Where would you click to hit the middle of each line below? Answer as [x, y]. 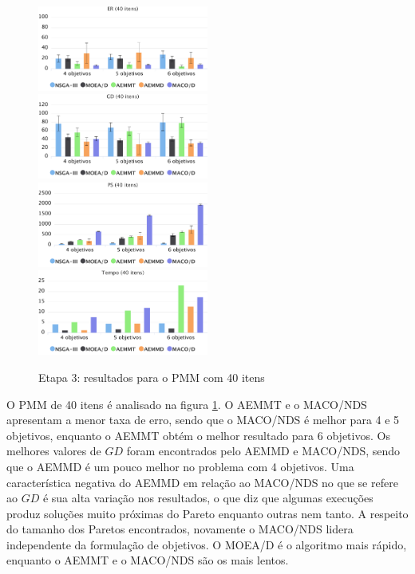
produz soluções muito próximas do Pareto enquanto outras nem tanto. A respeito [207, 513]
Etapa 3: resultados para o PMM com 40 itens [152, 377]
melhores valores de [54, 451]
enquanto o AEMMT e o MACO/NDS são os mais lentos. [148, 560]
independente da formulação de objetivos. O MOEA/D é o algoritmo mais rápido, [207, 544]
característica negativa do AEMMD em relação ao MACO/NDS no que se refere [202, 482]
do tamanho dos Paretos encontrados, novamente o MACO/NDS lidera [180, 529]
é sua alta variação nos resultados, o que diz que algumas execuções [208, 498]
